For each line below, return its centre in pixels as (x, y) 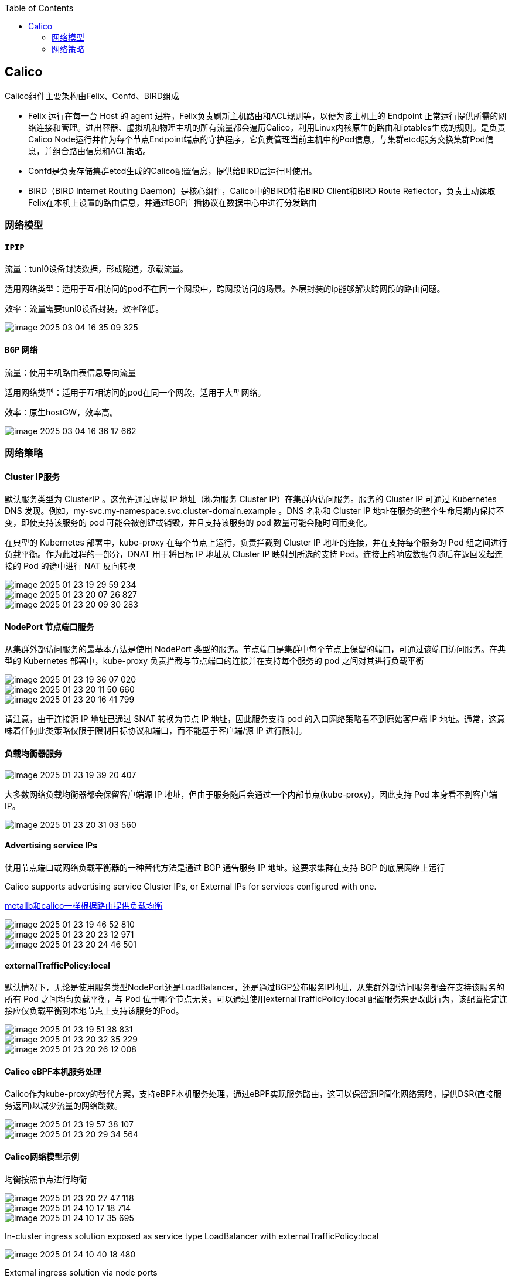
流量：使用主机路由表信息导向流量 (70, 372)
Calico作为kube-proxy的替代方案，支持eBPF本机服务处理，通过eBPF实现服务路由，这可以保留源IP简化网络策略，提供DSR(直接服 (253, 1094)
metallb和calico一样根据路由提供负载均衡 (84, 905)
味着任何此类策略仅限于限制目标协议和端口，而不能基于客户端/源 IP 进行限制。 (156, 731)
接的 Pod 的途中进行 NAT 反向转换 (70, 566)
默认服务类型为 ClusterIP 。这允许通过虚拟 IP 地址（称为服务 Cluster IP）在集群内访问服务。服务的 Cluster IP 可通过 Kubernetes (251, 499)
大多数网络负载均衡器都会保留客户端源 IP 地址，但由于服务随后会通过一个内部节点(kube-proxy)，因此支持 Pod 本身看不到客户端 (251, 794)
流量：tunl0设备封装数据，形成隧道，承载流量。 (97, 269)
